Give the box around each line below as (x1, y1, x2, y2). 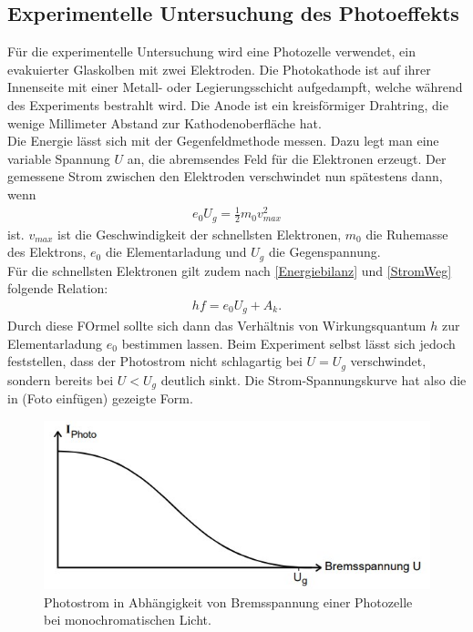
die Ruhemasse (365, 224, 448, 243)
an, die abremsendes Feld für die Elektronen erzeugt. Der (127, 148, 447, 168)
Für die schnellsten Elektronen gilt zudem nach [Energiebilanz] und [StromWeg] (7, 260, 452, 280)
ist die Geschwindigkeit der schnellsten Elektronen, (57, 224, 342, 243)
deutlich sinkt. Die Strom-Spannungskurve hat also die (160, 370, 467, 389)
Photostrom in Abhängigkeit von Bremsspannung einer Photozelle (44, 592, 413, 611)
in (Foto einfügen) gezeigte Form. (7, 389, 193, 408)
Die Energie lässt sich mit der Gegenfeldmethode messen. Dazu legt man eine (7, 131, 439, 150)
